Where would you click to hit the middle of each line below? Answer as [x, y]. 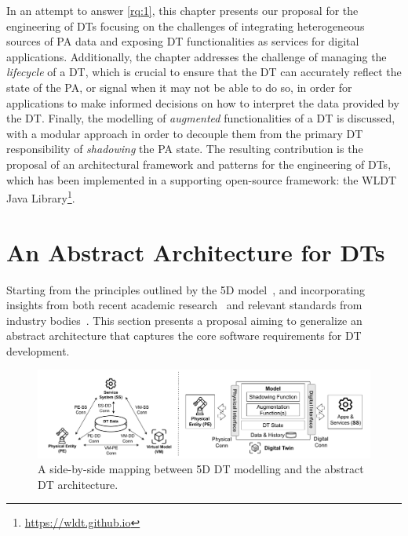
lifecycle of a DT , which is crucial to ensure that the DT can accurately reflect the [204, 72]
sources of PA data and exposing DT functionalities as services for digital [183, 41]
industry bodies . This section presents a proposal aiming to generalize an [184, 320]
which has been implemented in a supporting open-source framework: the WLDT [202, 179]
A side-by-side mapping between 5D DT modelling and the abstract [201, 469]
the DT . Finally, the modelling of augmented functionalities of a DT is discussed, [201, 118]
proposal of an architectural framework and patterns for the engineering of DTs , [199, 164]
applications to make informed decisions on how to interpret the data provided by [203, 102]
